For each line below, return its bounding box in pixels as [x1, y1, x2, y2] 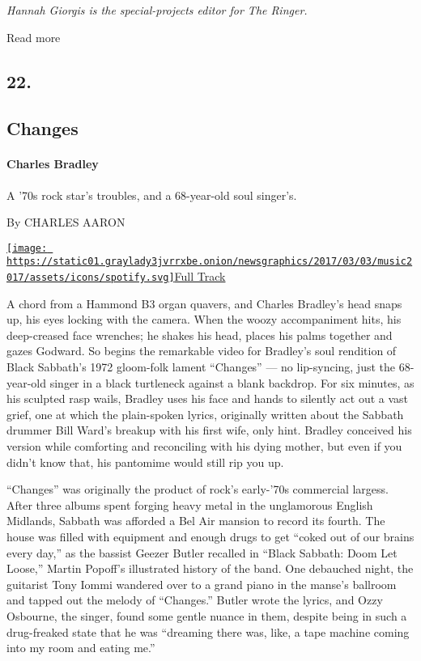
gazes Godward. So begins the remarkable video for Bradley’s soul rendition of [6, 342, 397, 359]
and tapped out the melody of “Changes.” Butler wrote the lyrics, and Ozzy [6, 591, 383, 608]
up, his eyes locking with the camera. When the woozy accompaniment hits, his [6, 311, 402, 328]
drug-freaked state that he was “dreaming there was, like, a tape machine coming [6, 623, 410, 640]
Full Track [174, 268, 226, 285]
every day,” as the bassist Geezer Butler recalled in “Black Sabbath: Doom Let [6, 544, 398, 561]
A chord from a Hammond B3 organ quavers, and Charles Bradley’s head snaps [6, 294, 402, 311]
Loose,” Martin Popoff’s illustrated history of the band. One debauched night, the [6, 560, 414, 577]
